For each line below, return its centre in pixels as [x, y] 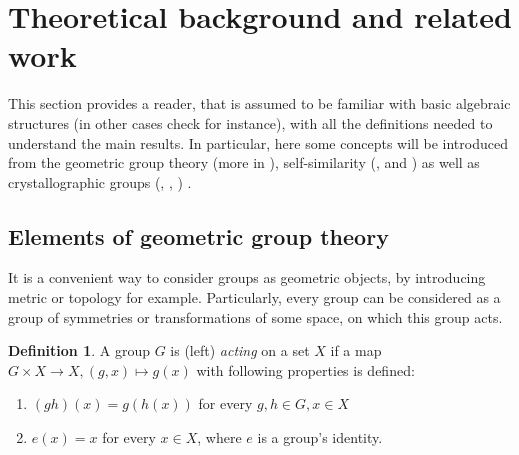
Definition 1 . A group [79, 350]
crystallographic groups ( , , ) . [100, 181]
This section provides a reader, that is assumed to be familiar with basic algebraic [259, 103]
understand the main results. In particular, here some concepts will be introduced [258, 142]
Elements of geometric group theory [198, 235]
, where [219, 437]
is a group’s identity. [320, 437]
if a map [356, 350]
